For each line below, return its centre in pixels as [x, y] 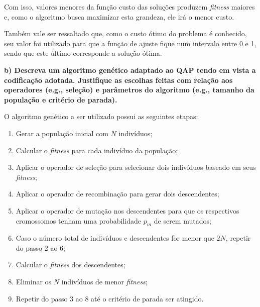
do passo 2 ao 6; [40, 247]
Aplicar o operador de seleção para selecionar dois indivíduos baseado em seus [136, 167]
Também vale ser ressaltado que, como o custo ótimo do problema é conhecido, [125, 33]
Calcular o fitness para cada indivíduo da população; [97, 150]
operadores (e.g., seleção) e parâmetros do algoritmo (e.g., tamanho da [129, 90]
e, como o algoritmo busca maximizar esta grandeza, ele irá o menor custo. [119, 16]
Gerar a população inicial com [62, 133]
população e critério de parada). [61, 99]
